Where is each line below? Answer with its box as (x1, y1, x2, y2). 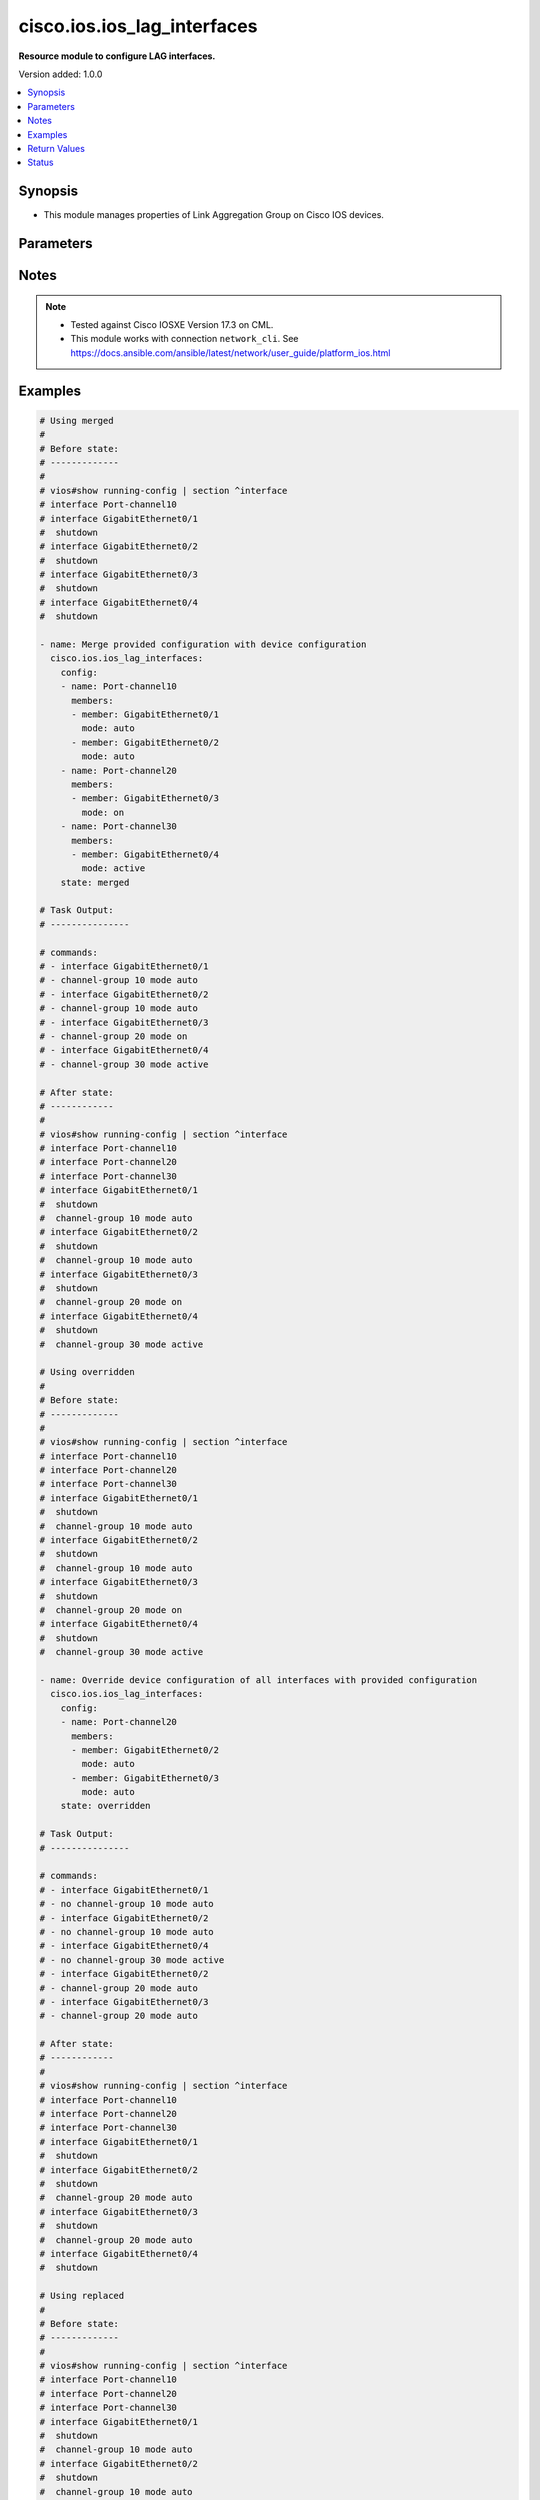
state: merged (60, 876, 130, 888)
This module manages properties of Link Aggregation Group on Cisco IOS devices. (43, 209, 385, 221)
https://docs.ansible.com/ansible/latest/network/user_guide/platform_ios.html (70, 346, 391, 359)
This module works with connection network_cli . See (70, 333, 299, 345)
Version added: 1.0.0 (18, 68, 103, 80)
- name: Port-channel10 (60, 681, 177, 692)
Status (27, 156, 54, 169)
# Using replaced (39, 2290, 125, 2302)
